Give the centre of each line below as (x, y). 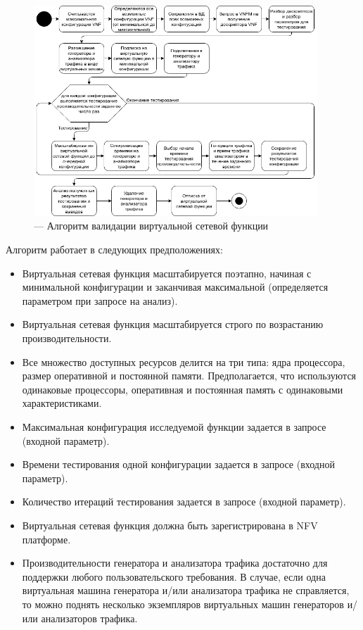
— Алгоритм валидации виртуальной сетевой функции (151, 226)
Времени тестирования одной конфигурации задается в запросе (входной (178, 464)
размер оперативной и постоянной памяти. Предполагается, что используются (189, 376)
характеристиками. (62, 403)
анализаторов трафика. (89, 618)
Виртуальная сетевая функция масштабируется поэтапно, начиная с (167, 273)
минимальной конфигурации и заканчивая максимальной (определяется (175, 287)
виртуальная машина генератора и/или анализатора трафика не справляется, (186, 590)
